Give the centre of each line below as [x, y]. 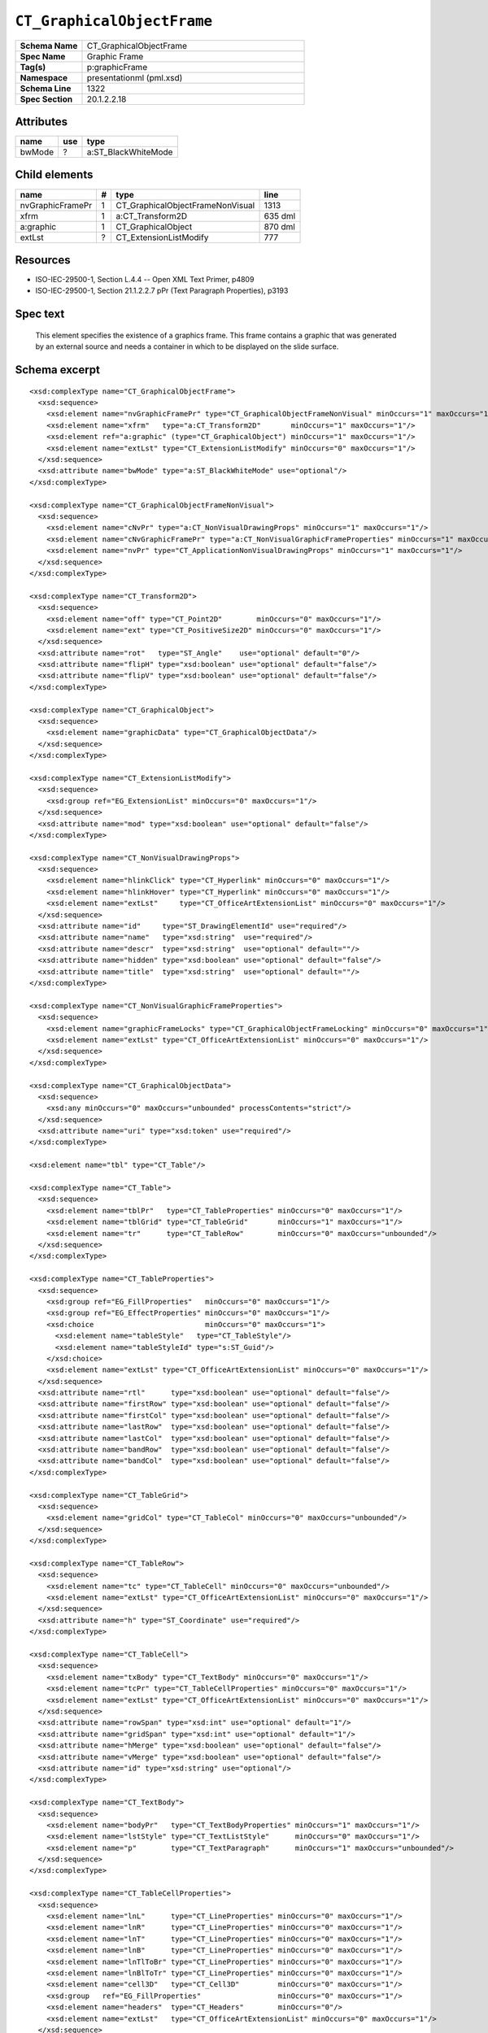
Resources [43, 260]
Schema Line [46, 88]
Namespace [44, 77]
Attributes [41, 122]
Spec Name [43, 56]
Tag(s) [33, 67]
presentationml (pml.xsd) [135, 77]
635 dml [280, 215]
